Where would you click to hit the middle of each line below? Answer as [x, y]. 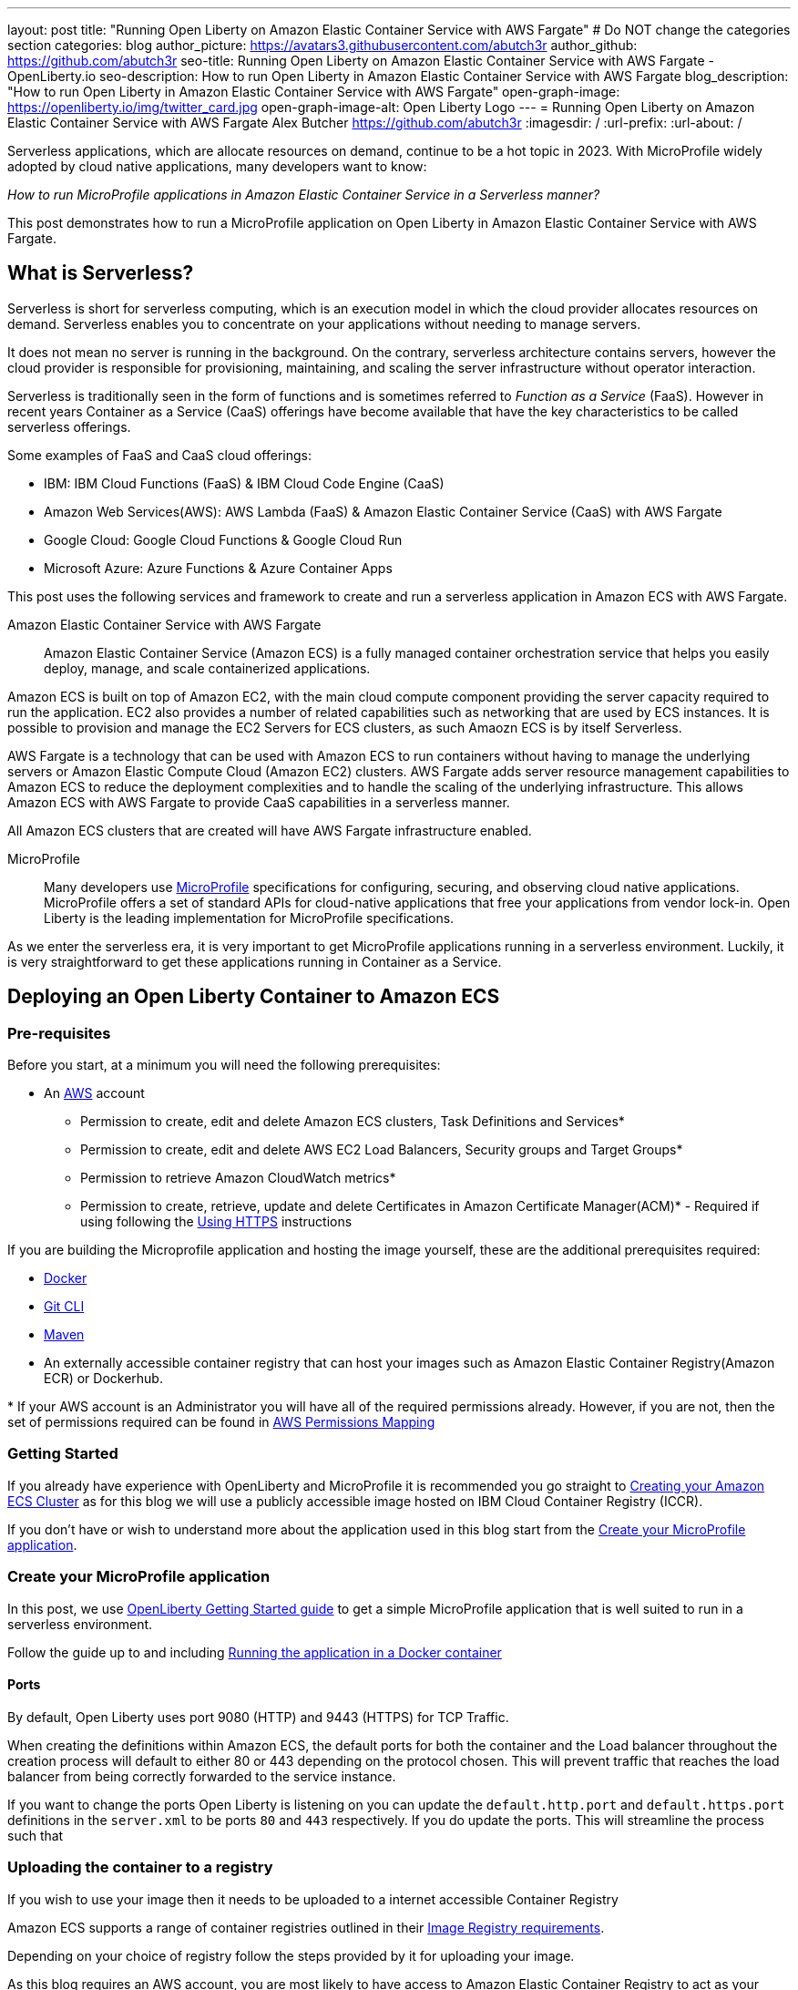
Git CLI [64, 1307]
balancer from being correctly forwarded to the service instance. [202, 1776]
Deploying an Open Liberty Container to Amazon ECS [254, 997]
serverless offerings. [69, 426]
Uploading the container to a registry [140, 1867]
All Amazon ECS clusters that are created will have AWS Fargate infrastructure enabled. [270, 830]
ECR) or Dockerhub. [103, 1379]
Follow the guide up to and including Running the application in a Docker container [255, 1652]
